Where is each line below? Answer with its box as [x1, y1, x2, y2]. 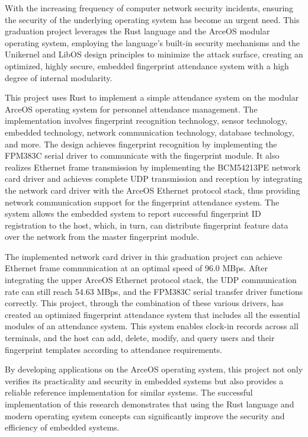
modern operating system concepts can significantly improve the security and [5, 409, 285, 422]
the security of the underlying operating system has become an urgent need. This [5, 13, 300, 25]
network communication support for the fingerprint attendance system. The [5, 195, 280, 208]
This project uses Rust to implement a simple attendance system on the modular [5, 91, 299, 104]
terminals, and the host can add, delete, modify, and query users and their [5, 332, 275, 344]
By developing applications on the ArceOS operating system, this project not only [5, 363, 303, 375]
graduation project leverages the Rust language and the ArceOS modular [5, 25, 270, 37]
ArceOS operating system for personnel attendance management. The [5, 102, 258, 115]
